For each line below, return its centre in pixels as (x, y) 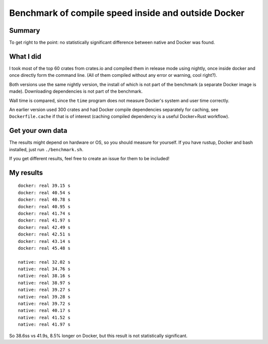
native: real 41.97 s (44, 324)
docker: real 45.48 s (44, 248)
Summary (25, 30)
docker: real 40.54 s (44, 193)
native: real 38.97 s (44, 283)
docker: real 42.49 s (44, 227)
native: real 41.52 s (44, 317)
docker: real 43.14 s (44, 241)
